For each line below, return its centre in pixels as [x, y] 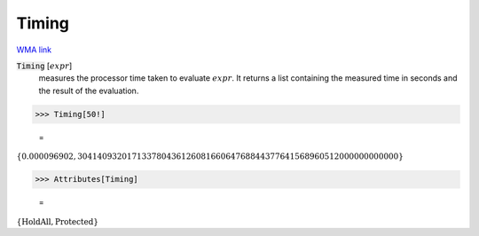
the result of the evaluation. [89, 90]
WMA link [34, 50]
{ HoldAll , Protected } [58, 221]
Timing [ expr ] [44, 66]
